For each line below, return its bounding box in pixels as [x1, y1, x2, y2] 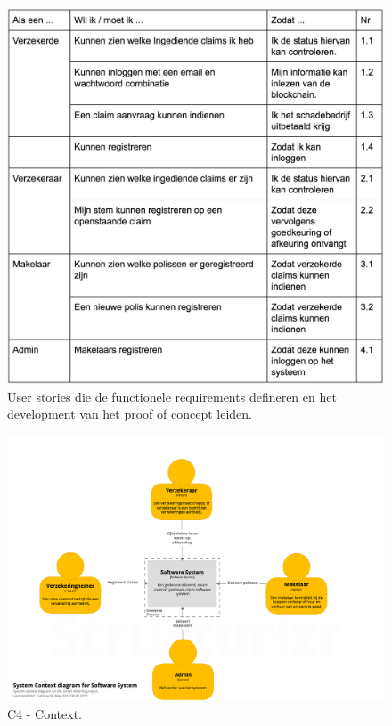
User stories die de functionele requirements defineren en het [7, 387, 337, 405]
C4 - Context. [7, 705, 82, 723]
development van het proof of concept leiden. [7, 404, 252, 423]
